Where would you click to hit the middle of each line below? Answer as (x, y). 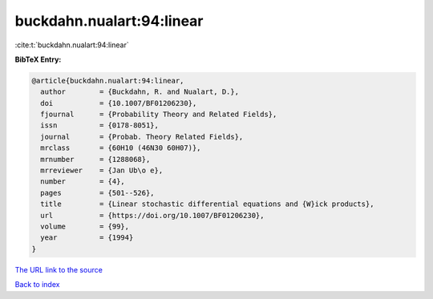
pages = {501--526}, (98, 193)
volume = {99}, (85, 226)
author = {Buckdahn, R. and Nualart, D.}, (140, 92)
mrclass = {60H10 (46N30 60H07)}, (121, 148)
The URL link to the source (59, 269)
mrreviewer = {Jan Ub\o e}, (102, 171)
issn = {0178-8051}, (100, 125)
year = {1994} (87, 238)
